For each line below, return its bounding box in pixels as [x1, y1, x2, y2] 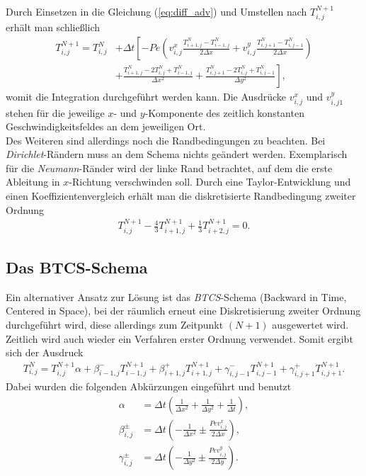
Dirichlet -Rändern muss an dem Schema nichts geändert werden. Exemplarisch [6, 147, 348, 161]
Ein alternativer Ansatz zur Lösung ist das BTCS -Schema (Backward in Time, [6, 289, 347, 304]
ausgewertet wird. [272, 317, 349, 331]
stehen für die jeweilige [6, 105, 105, 120]
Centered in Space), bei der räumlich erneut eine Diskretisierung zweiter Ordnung [6, 303, 361, 318]
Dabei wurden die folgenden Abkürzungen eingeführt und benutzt [6, 379, 292, 394]
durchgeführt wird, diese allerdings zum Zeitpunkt [6, 317, 224, 331]
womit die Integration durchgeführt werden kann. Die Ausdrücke [6, 89, 286, 104]
